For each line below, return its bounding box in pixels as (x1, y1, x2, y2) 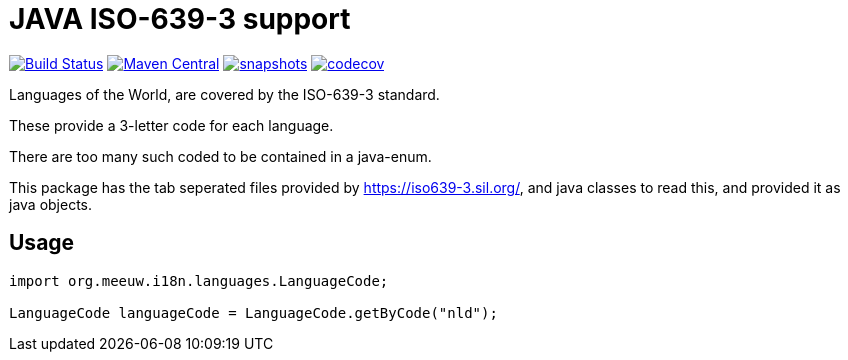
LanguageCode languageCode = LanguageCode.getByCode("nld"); (9, 304, 498, 321)
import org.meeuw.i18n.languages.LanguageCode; (9, 272, 389, 289)
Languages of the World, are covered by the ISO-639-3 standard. (9, 85, 440, 103)
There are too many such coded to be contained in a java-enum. (9, 147, 432, 165)
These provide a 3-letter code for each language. (9, 116, 334, 134)
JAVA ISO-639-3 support (9, 2, 351, 36)
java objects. (9, 195, 93, 213)
